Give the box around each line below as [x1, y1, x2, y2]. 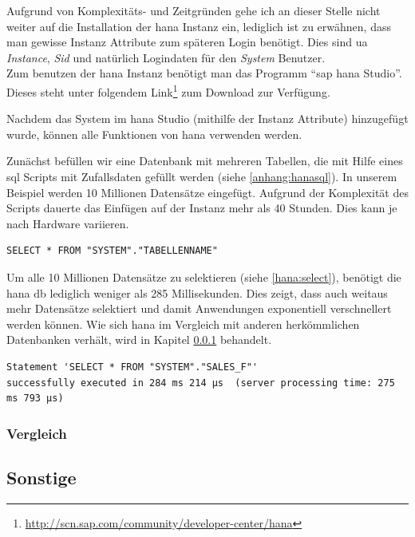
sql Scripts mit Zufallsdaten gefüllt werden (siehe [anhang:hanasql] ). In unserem [6, 168, 397, 184]
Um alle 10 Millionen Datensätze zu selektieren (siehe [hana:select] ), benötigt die [6, 268, 401, 285]
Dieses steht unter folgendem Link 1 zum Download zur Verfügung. [6, 81, 330, 100]
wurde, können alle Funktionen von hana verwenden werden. [6, 125, 302, 142]
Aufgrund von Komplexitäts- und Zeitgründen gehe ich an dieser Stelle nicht [6, 2, 381, 18]
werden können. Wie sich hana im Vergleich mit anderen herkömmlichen [6, 315, 360, 332]
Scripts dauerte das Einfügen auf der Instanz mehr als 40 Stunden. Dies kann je [6, 199, 397, 216]
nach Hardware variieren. [6, 215, 129, 231]
